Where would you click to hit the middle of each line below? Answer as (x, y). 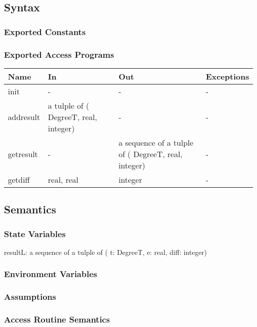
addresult (24, 117)
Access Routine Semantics (57, 319)
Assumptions (30, 297)
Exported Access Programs (59, 54)
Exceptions (227, 76)
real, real (63, 179)
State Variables (35, 233)
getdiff (19, 179)
